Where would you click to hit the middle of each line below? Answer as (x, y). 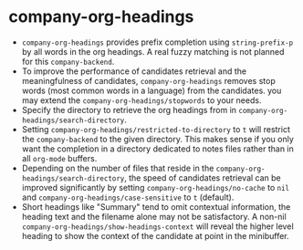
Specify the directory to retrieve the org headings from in (129, 109)
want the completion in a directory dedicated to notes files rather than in (157, 149)
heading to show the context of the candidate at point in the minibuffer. (155, 235)
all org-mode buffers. (59, 158)
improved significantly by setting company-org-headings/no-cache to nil (155, 187)
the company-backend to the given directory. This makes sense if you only (157, 139)
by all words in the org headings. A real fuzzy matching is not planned (153, 51)
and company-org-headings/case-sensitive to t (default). (128, 197)
